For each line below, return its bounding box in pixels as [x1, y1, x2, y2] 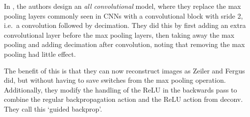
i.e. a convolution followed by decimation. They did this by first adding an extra [4, 20, 246, 30]
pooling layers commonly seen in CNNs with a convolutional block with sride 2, [4, 10, 243, 21]
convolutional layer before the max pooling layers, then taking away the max [4, 29, 234, 40]
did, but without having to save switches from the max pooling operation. [4, 75, 226, 85]
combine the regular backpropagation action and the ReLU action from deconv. [4, 94, 243, 104]
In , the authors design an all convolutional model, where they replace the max [4, 1, 241, 11]
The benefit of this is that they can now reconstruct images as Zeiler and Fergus [4, 65, 245, 75]
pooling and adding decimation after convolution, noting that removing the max [4, 39, 245, 49]
